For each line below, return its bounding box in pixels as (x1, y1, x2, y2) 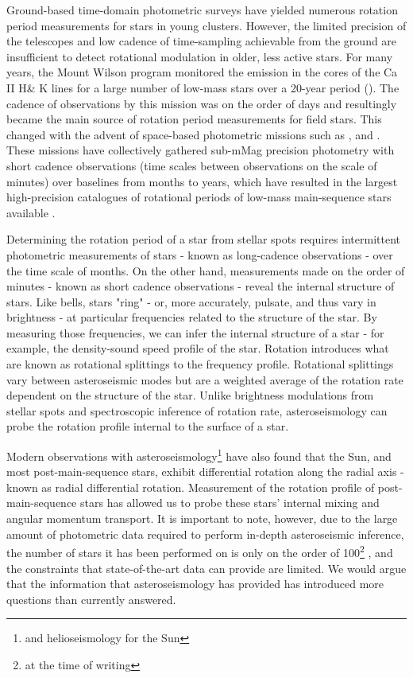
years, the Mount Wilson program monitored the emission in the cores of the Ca (6, 64, 398, 80)
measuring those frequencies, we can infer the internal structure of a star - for (6, 324, 384, 341)
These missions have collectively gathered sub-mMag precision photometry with (6, 142, 395, 158)
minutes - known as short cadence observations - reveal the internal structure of (6, 278, 395, 294)
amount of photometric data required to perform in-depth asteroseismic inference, (6, 525, 404, 542)
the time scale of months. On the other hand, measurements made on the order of (6, 262, 405, 279)
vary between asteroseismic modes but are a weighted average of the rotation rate (6, 371, 403, 388)
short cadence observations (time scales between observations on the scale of (6, 157, 377, 173)
